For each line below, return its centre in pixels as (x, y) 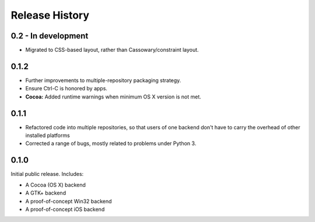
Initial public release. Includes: (47, 174)
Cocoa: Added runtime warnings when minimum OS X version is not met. (113, 97)
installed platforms (48, 135)
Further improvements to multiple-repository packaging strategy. (103, 80)
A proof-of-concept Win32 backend (69, 201)
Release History (50, 15)
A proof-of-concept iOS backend (65, 209)
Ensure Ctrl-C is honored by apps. (66, 89)
